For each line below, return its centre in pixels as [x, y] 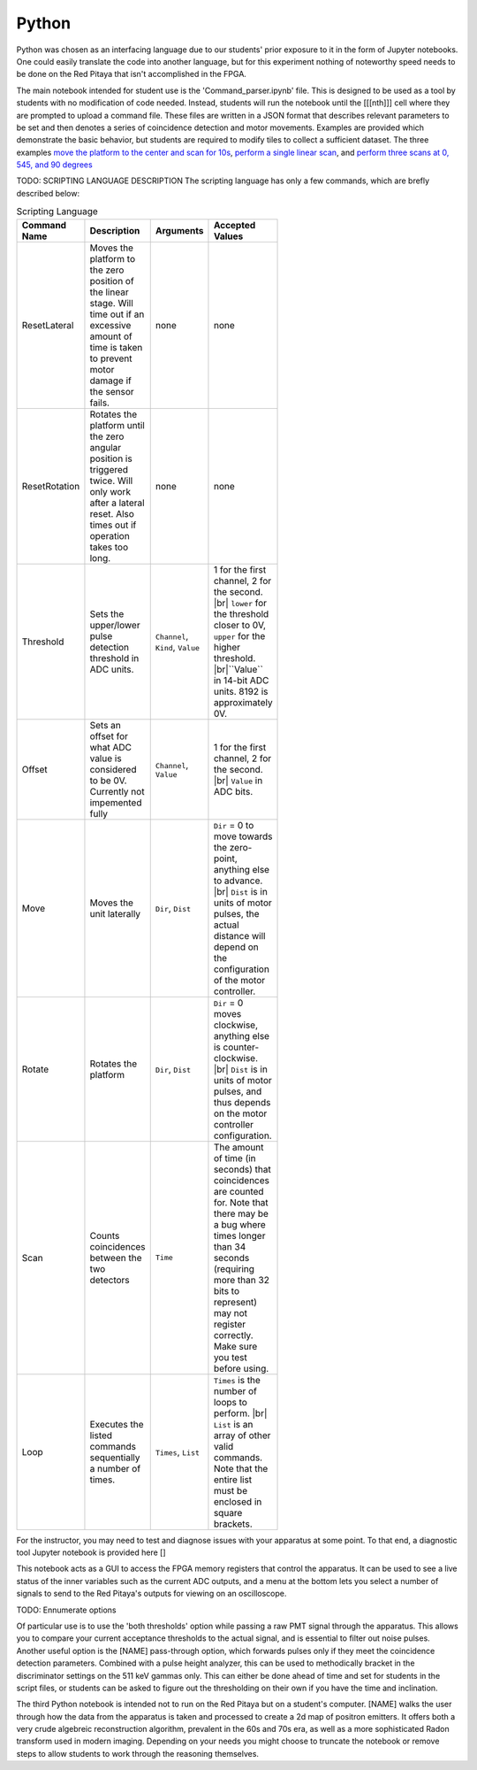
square [228, 1512]
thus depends [242, 1102]
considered [113, 769]
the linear [109, 292]
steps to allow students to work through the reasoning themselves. [138, 1753]
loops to [230, 1402]
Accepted [235, 225]
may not [230, 1312]
